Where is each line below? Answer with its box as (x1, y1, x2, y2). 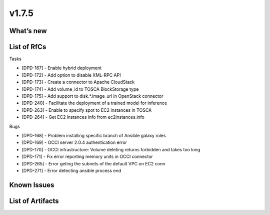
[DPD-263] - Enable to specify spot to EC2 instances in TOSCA (21, 107, 152, 113)
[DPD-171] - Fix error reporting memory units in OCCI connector (21, 153, 153, 160)
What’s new (9, 27, 47, 35)
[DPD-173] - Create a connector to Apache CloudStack (21, 79, 135, 85)
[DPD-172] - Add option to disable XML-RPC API (21, 72, 121, 78)
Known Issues (9, 180, 54, 189)
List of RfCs (9, 43, 46, 51)
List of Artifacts (9, 196, 59, 205)
